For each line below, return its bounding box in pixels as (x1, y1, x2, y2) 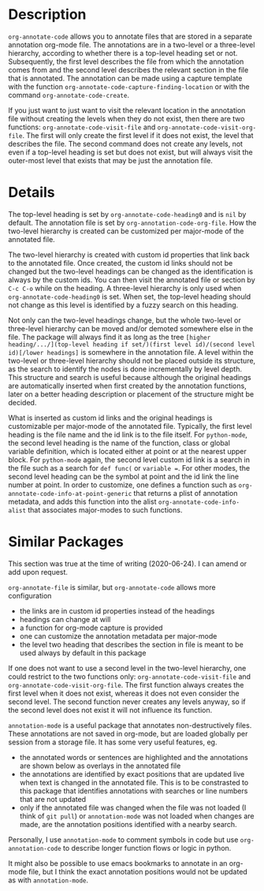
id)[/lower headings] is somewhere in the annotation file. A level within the (8, 347, 254, 356)
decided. (8, 397, 37, 407)
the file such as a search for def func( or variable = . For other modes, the (8, 463, 251, 472)
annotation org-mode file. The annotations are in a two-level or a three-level (8, 39, 255, 49)
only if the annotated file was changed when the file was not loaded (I (19, 803, 247, 812)
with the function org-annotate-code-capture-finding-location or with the (8, 81, 250, 91)
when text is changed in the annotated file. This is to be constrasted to (19, 777, 249, 787)
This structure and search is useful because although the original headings (8, 372, 251, 382)
